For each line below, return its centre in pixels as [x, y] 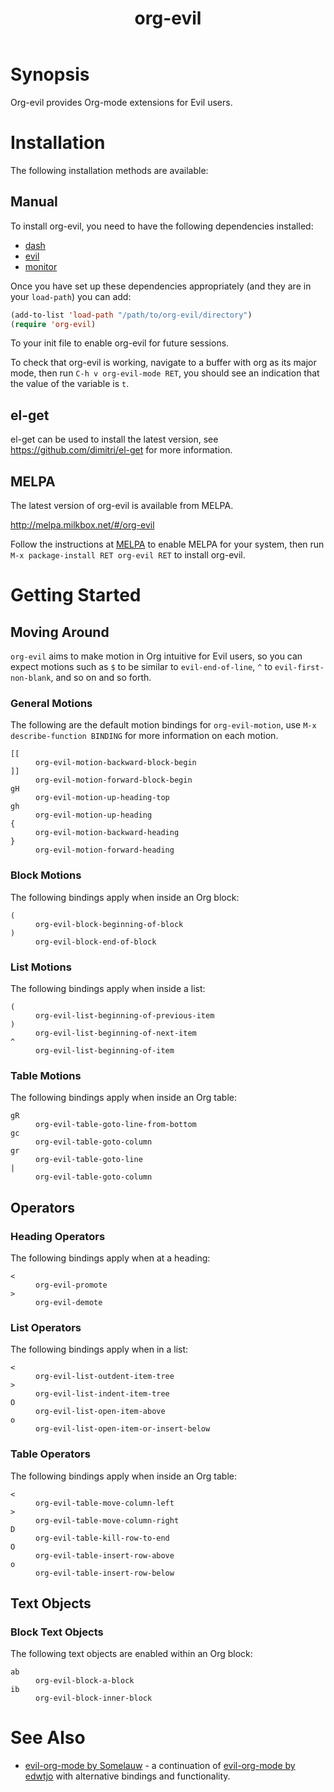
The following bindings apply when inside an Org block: [125, 897]
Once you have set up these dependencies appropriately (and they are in [161, 286]
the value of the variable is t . [70, 384]
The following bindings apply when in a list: [99, 1349]
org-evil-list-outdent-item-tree [105, 1377]
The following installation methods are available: [109, 170]
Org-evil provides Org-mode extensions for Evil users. [121, 102]
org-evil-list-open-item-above [100, 1412]
